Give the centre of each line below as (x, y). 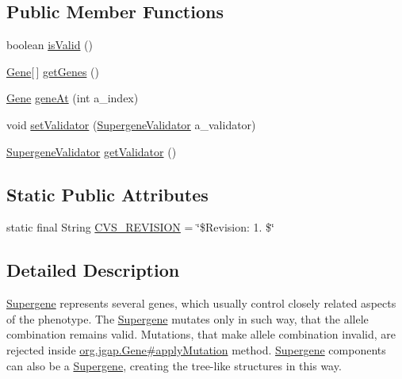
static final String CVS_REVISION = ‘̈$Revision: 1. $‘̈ (140, 227)
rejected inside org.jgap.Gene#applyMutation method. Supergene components (196, 349)
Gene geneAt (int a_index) (73, 98)
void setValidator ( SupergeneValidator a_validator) (131, 124)
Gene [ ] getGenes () (53, 71)
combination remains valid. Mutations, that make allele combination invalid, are (201, 334)
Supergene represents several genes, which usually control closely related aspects (201, 303)
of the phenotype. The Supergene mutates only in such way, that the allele (188, 318)
